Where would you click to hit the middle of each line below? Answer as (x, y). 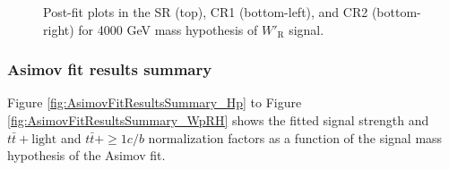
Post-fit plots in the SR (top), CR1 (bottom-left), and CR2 (206, 12)
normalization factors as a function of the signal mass (295, 137)
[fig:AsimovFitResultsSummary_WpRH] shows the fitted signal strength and (218, 120)
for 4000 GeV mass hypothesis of (168, 29)
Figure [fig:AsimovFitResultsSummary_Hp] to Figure (155, 102)
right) (59, 29)
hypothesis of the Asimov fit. (86, 155)
